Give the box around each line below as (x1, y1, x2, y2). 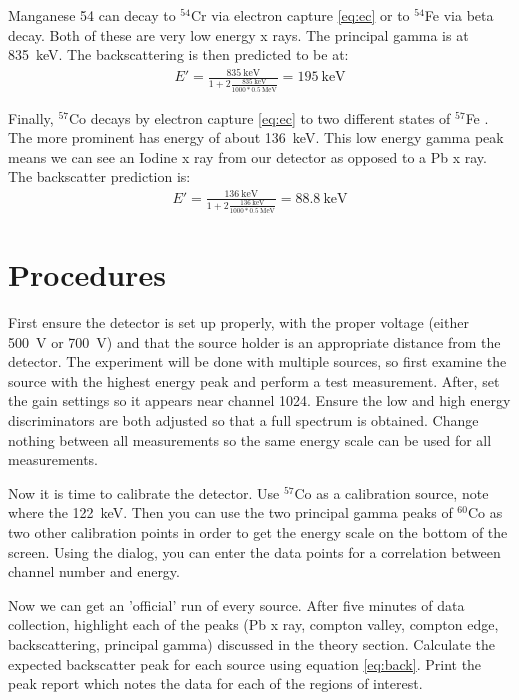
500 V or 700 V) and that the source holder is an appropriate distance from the (8, 331, 501, 352)
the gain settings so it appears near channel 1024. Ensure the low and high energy (8, 390, 511, 411)
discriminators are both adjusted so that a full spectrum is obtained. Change (8, 409, 479, 430)
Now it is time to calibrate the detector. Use (8, 482, 280, 503)
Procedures (8, 254, 166, 295)
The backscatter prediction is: (8, 166, 191, 187)
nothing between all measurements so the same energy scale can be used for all (8, 429, 492, 450)
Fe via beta (424, 5, 494, 25)
